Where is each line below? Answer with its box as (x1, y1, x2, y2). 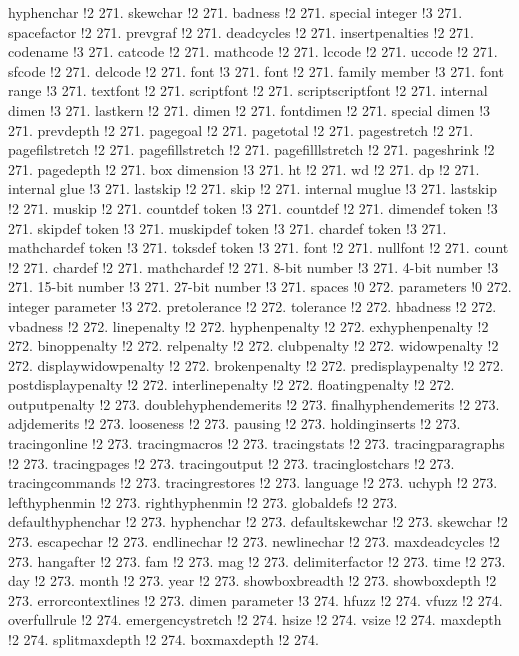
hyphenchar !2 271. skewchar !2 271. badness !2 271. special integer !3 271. (8, 2, 463, 22)
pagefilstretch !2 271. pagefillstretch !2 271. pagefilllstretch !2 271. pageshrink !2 (8, 139, 495, 160)
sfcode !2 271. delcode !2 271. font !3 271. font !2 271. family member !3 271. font (8, 60, 504, 81)
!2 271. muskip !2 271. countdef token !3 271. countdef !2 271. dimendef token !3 (8, 197, 498, 218)
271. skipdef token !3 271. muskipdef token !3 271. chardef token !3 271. (8, 217, 447, 238)
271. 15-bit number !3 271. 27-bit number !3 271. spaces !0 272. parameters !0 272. (8, 276, 512, 297)
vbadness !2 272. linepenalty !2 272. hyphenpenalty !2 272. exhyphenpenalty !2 (8, 315, 489, 336)
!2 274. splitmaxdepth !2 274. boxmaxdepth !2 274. (8, 629, 319, 649)
